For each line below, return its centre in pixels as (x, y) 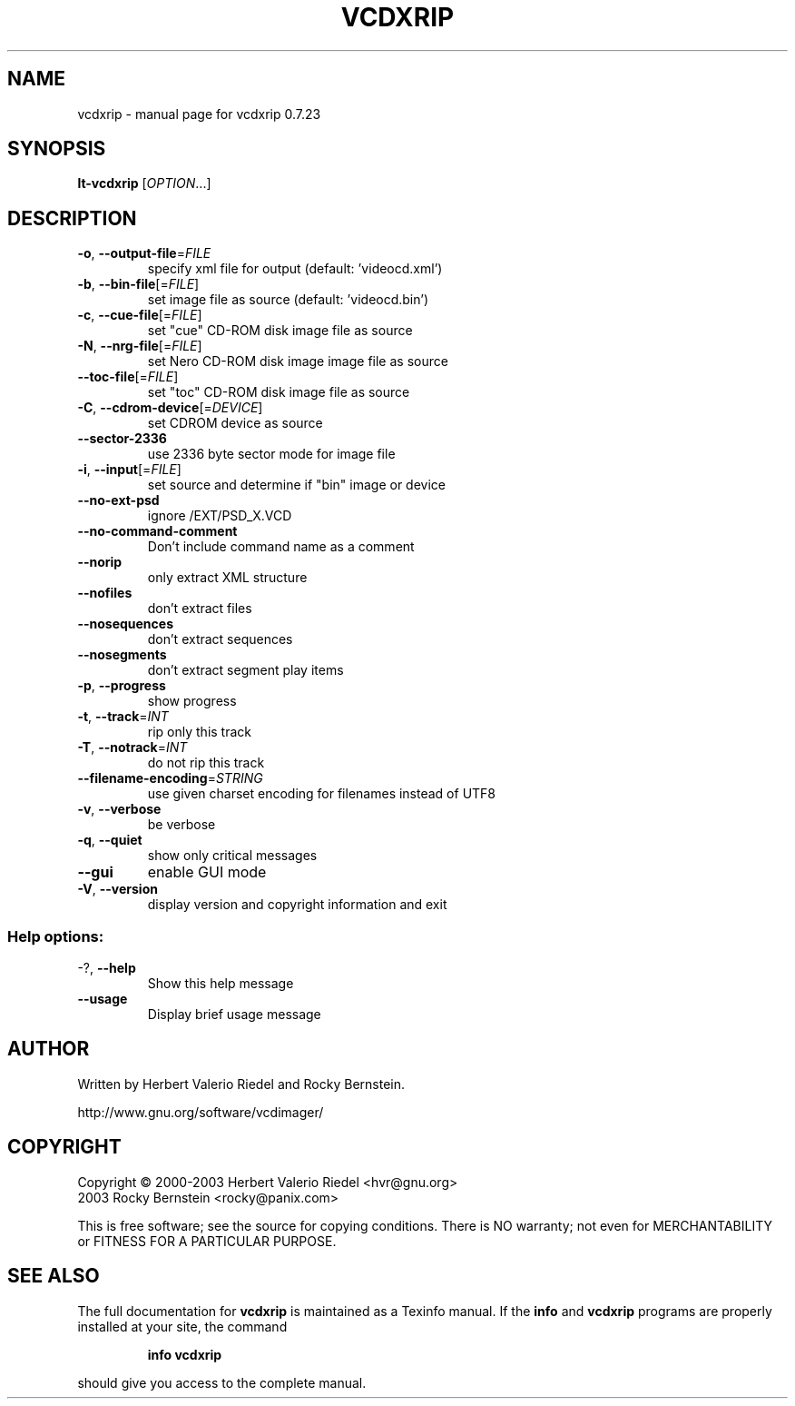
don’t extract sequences (220, 639)
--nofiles (105, 593)
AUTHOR (49, 1049)
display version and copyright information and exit (297, 905)
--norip (100, 562)
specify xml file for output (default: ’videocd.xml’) (295, 269)
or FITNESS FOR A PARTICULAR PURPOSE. (207, 1241)
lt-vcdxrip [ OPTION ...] (144, 183)
